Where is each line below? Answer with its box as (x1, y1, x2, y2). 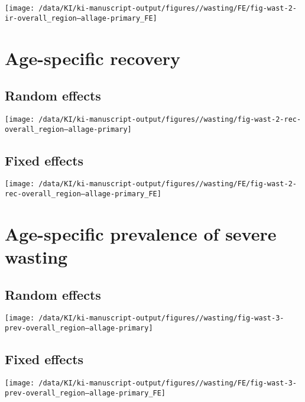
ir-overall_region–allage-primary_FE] (5, 14, 157, 22)
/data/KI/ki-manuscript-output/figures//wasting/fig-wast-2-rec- (38, 115, 301, 124)
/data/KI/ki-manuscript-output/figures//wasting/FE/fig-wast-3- (38, 379, 297, 387)
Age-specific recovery (5, 46, 180, 70)
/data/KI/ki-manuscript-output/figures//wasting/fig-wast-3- (38, 314, 284, 323)
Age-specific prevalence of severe (5, 221, 277, 245)
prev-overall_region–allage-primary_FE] (5, 388, 166, 397)
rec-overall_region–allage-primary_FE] (5, 190, 161, 199)
